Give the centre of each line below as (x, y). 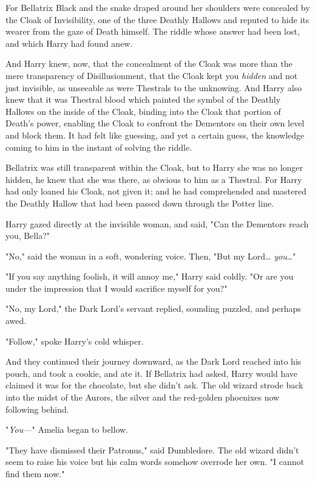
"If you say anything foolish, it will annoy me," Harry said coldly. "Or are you (150, 276)
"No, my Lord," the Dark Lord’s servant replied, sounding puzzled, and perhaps (153, 308)
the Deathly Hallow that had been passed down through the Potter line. (140, 203)
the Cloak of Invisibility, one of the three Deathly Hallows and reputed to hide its (157, 19)
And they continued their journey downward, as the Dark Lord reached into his (154, 361)
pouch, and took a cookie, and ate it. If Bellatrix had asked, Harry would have (152, 373)
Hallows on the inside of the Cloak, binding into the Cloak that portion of (143, 111)
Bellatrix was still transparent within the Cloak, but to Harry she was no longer (154, 167)
